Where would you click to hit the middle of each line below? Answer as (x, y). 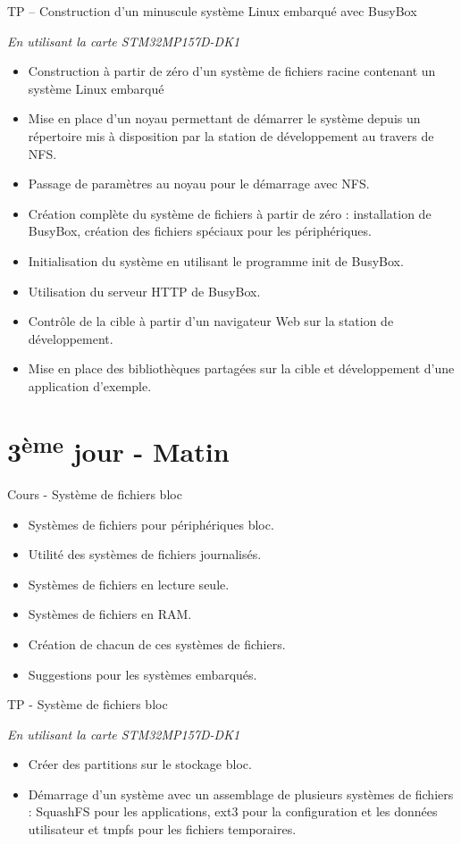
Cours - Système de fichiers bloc (95, 493)
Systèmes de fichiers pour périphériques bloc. (151, 524)
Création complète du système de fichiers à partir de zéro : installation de (230, 213)
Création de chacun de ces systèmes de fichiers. (157, 643)
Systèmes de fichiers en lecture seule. (129, 584)
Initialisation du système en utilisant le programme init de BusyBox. (216, 260)
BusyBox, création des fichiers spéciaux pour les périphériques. (200, 231)
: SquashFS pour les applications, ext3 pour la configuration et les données (233, 811)
